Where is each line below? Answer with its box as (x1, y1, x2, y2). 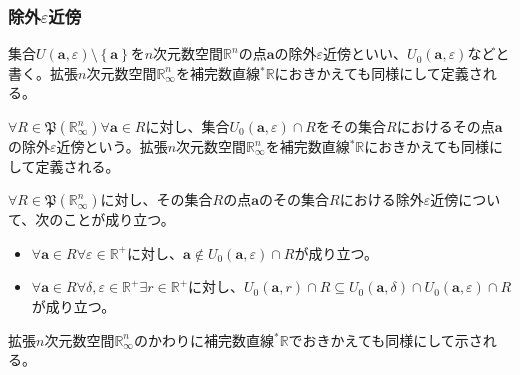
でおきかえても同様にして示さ (288, 329, 483, 350)
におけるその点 (396, 116, 495, 136)
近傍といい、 (323, 43, 408, 64)
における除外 (339, 189, 424, 210)
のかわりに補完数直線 (133, 329, 274, 350)
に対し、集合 (145, 116, 230, 136)
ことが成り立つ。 (63, 209, 175, 230)
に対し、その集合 (100, 189, 213, 210)
